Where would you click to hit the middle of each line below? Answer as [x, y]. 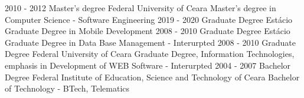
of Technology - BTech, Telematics [67, 88]
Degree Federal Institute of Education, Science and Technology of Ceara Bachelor [152, 77]
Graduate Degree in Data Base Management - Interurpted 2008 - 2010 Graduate [151, 42]
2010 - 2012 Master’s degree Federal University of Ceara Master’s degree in [140, 8]
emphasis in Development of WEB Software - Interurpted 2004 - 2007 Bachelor [148, 65]
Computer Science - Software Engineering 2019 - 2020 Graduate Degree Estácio [149, 19]
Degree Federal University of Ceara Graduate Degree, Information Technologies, [150, 54]
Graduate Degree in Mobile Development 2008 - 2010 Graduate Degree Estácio [148, 31]
